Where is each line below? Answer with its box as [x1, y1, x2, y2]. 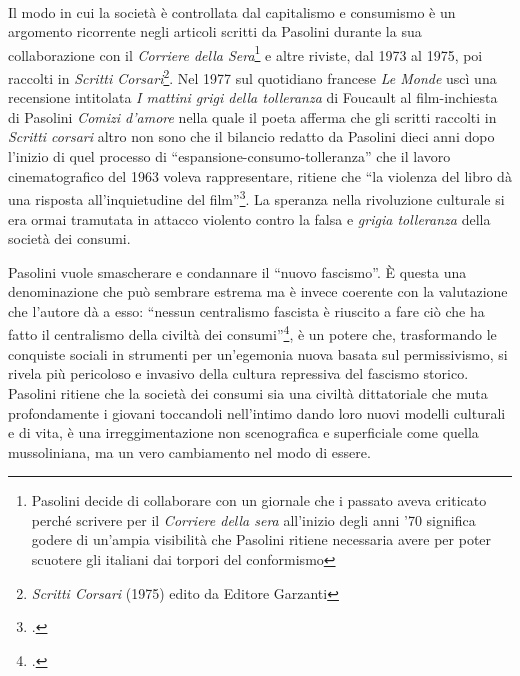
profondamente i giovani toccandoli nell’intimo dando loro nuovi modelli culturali [8, 402, 506, 423]
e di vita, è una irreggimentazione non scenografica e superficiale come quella [8, 422, 479, 443]
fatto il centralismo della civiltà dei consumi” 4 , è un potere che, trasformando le [8, 321, 497, 345]
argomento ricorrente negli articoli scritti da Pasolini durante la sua [8, 21, 422, 42]
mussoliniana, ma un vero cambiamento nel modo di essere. [8, 441, 371, 462]
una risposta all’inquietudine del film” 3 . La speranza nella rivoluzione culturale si [8, 186, 505, 209]
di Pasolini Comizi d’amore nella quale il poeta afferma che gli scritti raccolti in [8, 106, 497, 127]
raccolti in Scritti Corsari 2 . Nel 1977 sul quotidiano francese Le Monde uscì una [8, 65, 497, 88]
